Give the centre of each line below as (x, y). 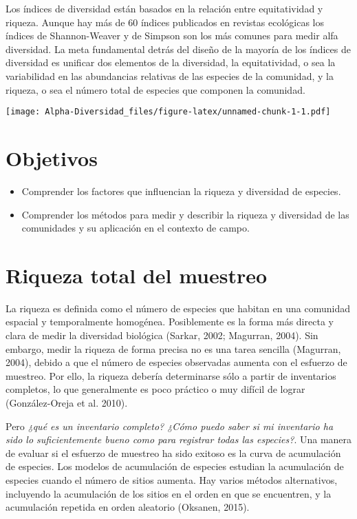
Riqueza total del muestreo (137, 275)
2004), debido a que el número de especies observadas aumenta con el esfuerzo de (176, 362)
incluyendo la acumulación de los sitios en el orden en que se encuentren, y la (169, 493)
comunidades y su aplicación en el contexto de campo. (136, 228)
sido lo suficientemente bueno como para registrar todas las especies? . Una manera (179, 439)
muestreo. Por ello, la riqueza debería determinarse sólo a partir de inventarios (171, 375)
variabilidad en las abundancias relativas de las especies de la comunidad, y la (170, 75)
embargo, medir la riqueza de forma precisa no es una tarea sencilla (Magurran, (173, 348)
